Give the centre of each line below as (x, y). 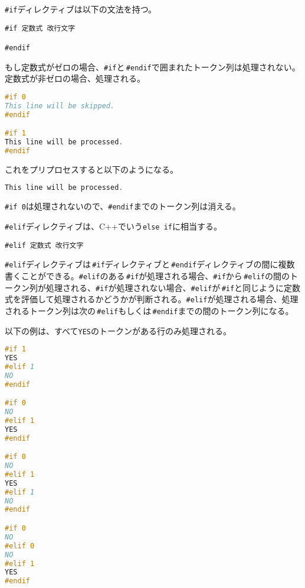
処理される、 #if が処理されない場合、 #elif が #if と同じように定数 (173, 287)
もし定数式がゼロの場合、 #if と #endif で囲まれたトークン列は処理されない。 (152, 67)
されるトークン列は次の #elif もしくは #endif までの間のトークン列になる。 (149, 310)
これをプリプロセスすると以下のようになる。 (91, 169)
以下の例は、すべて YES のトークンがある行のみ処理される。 (118, 330)
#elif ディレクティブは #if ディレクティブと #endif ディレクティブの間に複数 (150, 264)
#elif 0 (20, 546)
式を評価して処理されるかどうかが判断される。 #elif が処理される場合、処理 (152, 299)
